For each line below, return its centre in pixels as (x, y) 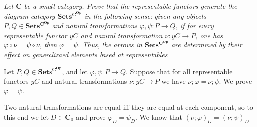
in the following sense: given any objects (145, 16)
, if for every (195, 25)
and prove (91, 116)
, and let (75, 71)
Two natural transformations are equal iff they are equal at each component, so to (128, 107)
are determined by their (206, 45)
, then (48, 45)
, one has (209, 35)
